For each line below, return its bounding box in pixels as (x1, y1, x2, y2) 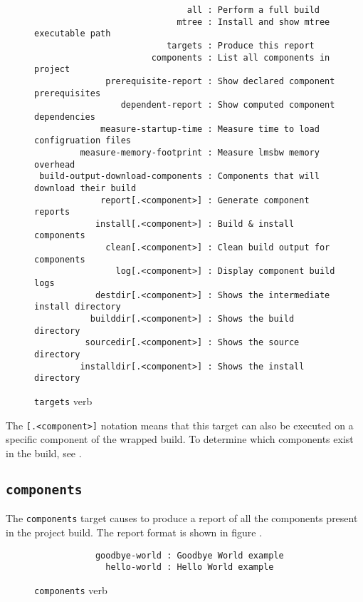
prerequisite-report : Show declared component (105, 76, 335, 86)
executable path (34, 29, 111, 39)
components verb (34, 582, 107, 597)
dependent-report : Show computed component (120, 100, 335, 111)
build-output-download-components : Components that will (39, 171, 320, 182)
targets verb (34, 394, 93, 408)
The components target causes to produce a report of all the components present (6, 511, 358, 526)
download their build (34, 183, 137, 193)
